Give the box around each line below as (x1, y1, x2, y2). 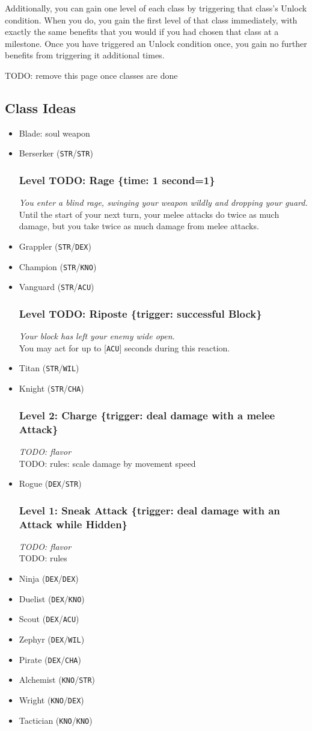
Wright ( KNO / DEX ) (19, 694, 84, 706)
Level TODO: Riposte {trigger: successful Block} (19, 306, 262, 321)
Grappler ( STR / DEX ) (19, 240, 91, 253)
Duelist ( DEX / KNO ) (19, 592, 85, 605)
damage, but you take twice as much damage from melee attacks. (19, 220, 259, 232)
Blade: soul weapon (19, 126, 90, 139)
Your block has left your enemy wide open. (19, 330, 175, 342)
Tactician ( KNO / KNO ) (19, 714, 93, 726)
